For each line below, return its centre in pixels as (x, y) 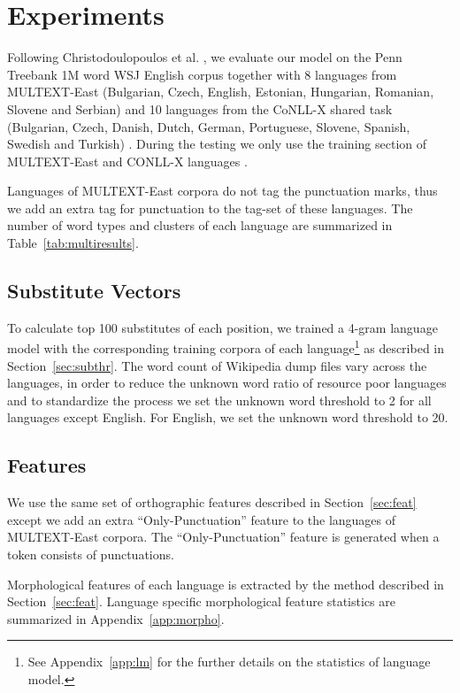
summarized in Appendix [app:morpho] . (116, 618)
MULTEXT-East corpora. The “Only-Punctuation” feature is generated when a (223, 537)
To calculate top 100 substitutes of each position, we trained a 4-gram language (222, 327)
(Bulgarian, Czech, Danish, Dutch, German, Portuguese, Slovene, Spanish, (209, 126)
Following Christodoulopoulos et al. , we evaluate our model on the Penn (205, 57)
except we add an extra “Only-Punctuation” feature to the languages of (202, 519)
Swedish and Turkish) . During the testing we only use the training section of (217, 144)
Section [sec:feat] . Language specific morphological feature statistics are (201, 601)
